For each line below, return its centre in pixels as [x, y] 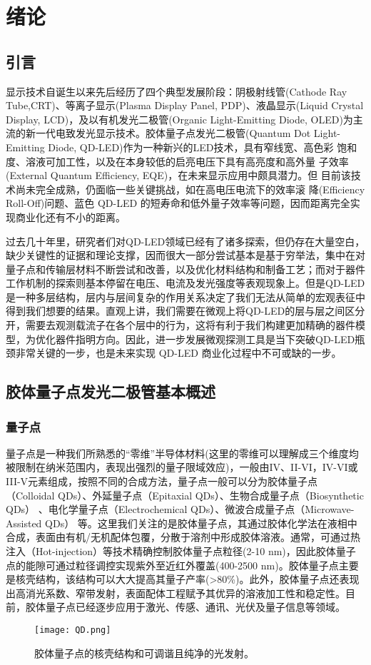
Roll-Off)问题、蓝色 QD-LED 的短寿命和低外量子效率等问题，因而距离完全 [178, 203]
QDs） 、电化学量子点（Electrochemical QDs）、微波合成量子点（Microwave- [180, 509]
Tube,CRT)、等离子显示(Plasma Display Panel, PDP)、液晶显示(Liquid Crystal [185, 105]
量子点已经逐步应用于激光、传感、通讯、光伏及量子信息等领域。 [195, 607]
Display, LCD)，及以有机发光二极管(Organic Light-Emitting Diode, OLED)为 [179, 119]
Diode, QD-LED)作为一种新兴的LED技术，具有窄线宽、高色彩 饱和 [203, 147]
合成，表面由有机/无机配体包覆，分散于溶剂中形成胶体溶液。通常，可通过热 [183, 537]
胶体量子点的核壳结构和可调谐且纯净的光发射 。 [144, 653]
